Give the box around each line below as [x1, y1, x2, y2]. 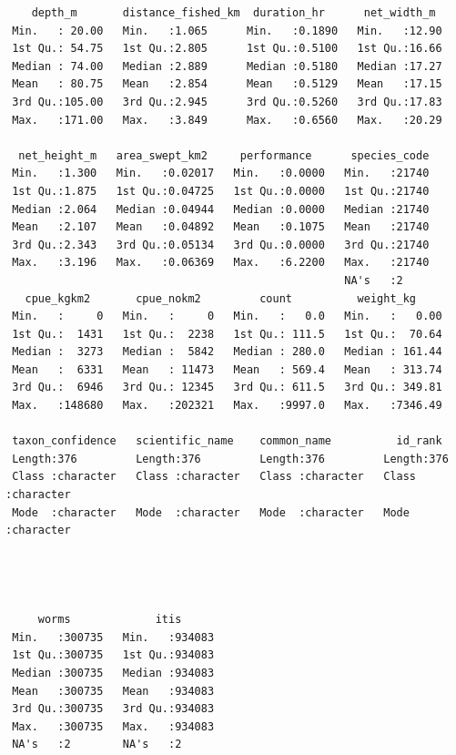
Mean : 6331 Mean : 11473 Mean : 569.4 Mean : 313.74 [12, 362, 442, 376]
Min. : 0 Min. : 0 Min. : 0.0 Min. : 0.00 [12, 310, 442, 323]
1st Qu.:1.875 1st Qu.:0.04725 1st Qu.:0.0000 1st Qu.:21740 [12, 184, 430, 198]
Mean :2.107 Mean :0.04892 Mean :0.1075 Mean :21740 [12, 220, 430, 234]
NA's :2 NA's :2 [12, 738, 182, 751]
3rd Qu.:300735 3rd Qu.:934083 [12, 702, 215, 716]
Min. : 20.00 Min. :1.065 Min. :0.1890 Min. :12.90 [12, 24, 442, 37]
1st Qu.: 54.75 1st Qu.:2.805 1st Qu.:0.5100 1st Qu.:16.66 [12, 42, 442, 56]
